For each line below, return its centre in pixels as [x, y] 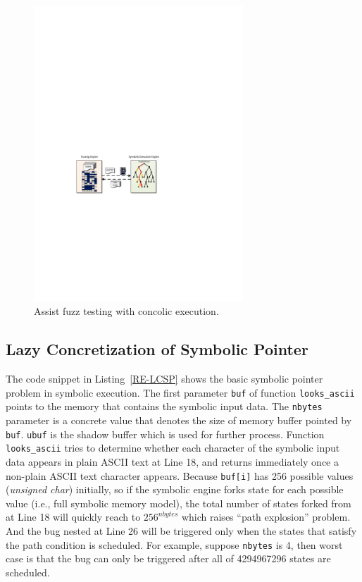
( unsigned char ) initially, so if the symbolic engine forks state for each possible [175, 489]
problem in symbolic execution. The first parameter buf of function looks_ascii [180, 392]
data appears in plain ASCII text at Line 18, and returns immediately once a [172, 461]
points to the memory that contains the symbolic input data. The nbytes [164, 406]
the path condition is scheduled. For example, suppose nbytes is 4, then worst [174, 544]
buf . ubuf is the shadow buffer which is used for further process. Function [165, 434]
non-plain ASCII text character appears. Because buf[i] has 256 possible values [180, 475]
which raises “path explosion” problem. [266, 517]
